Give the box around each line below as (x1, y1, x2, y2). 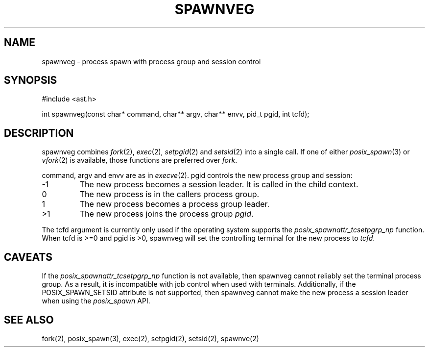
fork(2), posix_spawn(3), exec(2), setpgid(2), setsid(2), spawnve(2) (42, 334, 259, 343)
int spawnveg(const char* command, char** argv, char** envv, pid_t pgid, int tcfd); (42, 110, 310, 119)
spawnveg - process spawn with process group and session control (42, 57, 261, 66)
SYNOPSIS (4, 74, 57, 87)
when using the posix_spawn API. (42, 297, 150, 305)
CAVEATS (4, 251, 52, 263)
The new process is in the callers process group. (79, 189, 260, 200)
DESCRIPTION (4, 126, 74, 139)
